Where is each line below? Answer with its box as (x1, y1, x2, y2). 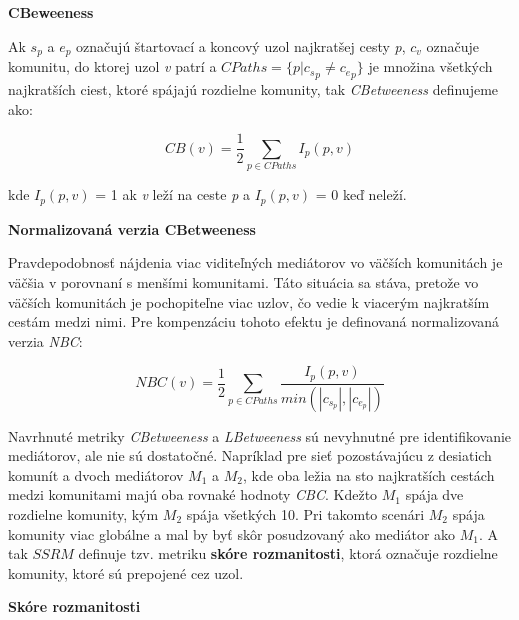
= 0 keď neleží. (315, 184, 407, 205)
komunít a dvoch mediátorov (8, 464, 184, 485)
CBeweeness (8, 2, 94, 22)
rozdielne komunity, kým (8, 504, 159, 524)
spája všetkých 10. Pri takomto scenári (186, 504, 425, 524)
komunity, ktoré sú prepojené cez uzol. (8, 562, 244, 583)
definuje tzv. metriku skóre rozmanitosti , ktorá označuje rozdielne (78, 543, 498, 564)
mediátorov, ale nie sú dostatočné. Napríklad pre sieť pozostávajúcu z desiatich (8, 445, 492, 466)
